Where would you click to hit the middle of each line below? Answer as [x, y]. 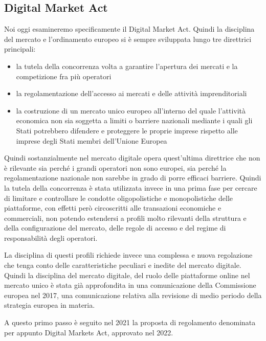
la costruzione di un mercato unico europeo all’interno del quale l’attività [131, 110]
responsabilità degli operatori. [51, 237]
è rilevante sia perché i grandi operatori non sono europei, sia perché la [115, 167]
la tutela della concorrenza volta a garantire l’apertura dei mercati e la [127, 66]
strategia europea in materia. [50, 305]
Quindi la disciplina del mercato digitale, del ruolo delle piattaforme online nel [127, 275]
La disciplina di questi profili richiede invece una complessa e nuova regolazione [128, 255]
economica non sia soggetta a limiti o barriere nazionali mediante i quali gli [134, 120]
